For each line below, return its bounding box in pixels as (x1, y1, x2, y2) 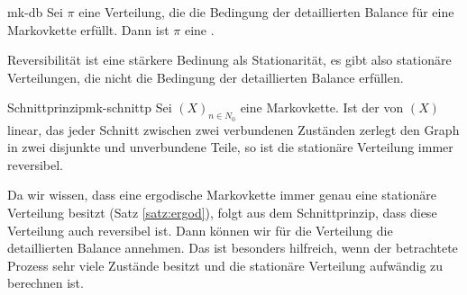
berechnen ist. (7, 273, 84, 292)
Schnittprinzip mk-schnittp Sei (7, 98, 172, 117)
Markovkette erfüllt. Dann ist (7, 20, 169, 39)
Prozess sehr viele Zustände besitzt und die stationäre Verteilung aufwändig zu (7, 255, 444, 274)
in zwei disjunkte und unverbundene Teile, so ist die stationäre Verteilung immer (7, 138, 453, 156)
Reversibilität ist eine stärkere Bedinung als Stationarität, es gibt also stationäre (7, 50, 452, 69)
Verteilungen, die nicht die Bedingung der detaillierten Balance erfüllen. (7, 67, 404, 86)
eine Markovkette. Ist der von (240, 98, 404, 117)
